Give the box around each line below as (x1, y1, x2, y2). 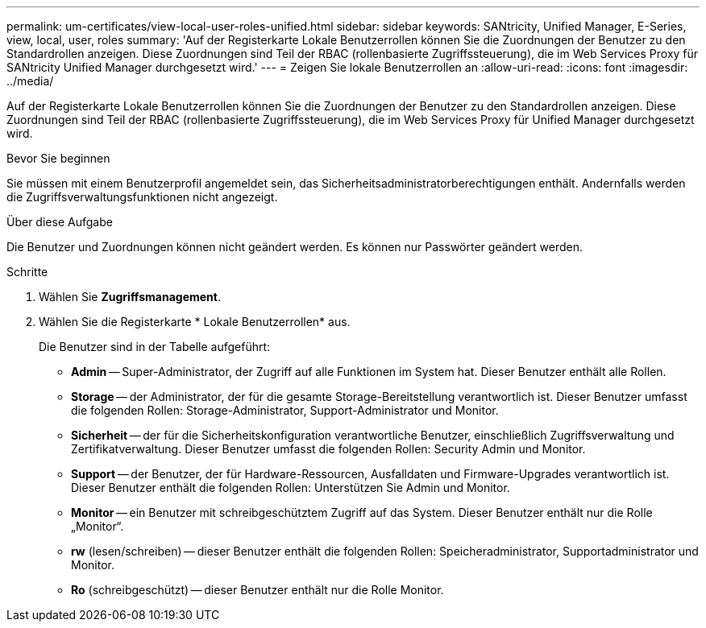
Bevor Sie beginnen (6, 151, 110, 165)
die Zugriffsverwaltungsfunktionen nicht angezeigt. (6, 190, 278, 204)
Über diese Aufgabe (6, 215, 113, 229)
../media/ (6, 74, 54, 88)
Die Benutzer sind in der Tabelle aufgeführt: (39, 340, 271, 353)
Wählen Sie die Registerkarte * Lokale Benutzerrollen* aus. (39, 315, 351, 328)
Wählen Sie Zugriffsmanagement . (39, 290, 221, 304)
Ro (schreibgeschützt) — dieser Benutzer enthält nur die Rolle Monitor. (71, 583, 444, 597)
